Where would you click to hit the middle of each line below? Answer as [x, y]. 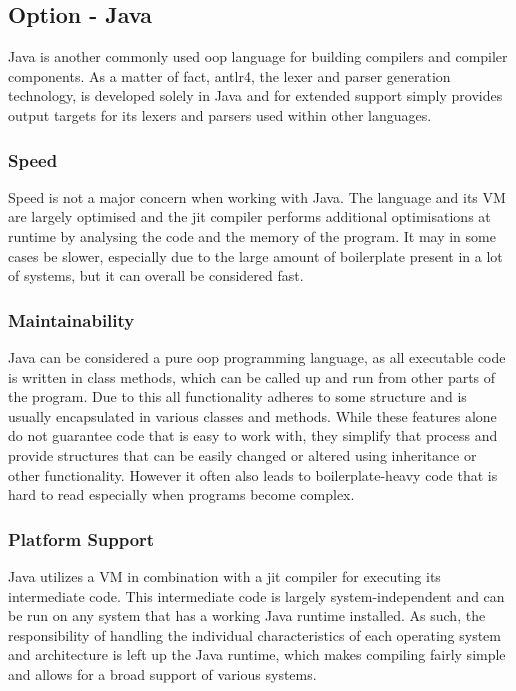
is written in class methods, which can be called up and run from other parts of [252, 376]
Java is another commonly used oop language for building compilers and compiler [258, 56]
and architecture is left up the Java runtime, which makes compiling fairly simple [257, 654]
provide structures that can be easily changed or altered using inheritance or [242, 454]
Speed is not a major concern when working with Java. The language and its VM [257, 196]
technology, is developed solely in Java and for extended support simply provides [255, 95]
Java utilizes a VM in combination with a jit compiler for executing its [224, 575]
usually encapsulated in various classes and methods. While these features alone [252, 415]
